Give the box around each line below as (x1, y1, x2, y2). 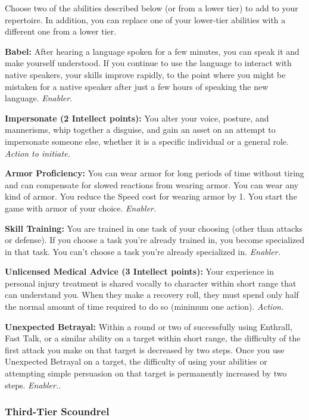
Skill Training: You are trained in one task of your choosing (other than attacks (5, 222, 303, 234)
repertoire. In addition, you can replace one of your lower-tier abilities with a (5, 13, 286, 26)
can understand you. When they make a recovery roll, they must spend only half (5, 288, 299, 301)
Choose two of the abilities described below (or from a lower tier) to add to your (5, 2, 298, 14)
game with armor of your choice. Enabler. (5, 201, 157, 214)
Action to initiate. (5, 147, 70, 159)
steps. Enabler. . (5, 378, 61, 391)
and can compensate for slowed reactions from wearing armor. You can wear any (5, 178, 299, 191)
